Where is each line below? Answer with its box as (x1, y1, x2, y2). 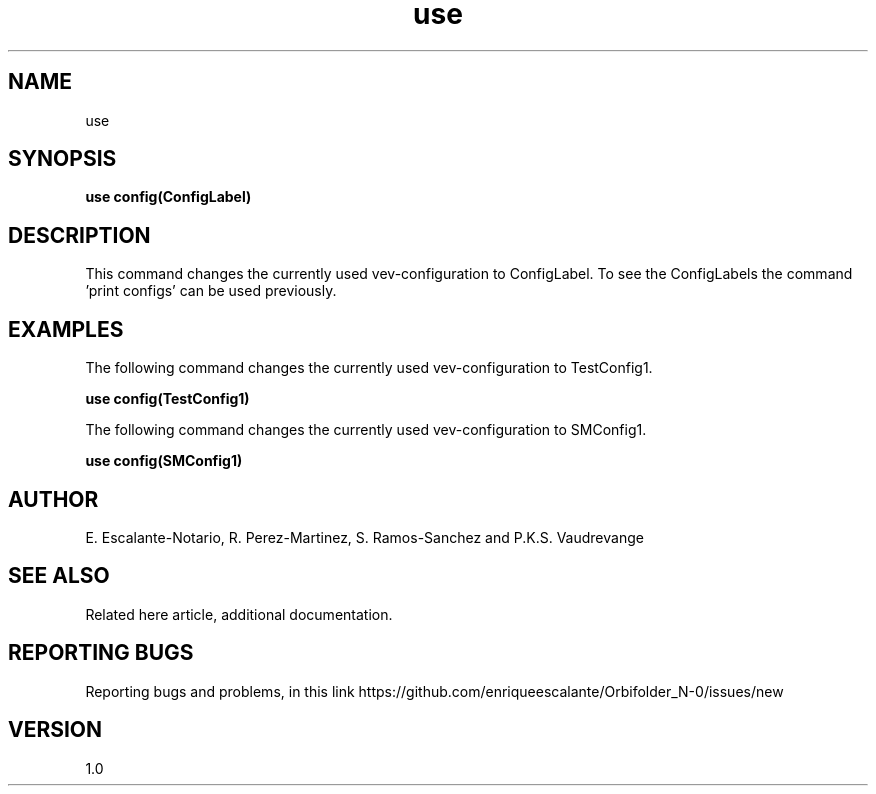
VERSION (8, 717, 103, 743)
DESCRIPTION (8, 222, 151, 248)
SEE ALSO (8, 563, 110, 589)
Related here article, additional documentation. (85, 605, 393, 623)
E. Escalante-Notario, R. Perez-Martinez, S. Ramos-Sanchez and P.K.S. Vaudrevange (85, 528, 644, 546)
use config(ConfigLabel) (85, 188, 252, 206)
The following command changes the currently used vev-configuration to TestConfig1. (85, 359, 653, 377)
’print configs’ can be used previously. (85, 282, 337, 300)
